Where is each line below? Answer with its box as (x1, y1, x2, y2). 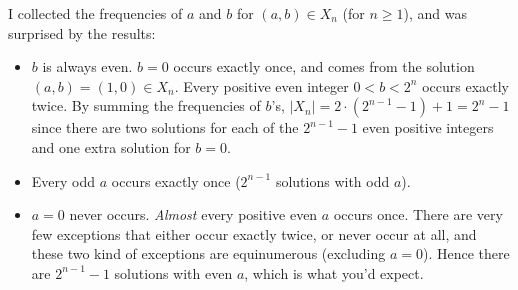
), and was (403, 3, 467, 23)
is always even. (42, 56, 133, 77)
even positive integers (362, 117, 494, 138)
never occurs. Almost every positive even (69, 204, 318, 225)
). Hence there (422, 243, 510, 264)
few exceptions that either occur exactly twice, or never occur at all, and (31, 223, 477, 244)
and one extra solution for (31, 136, 191, 157)
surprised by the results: (8, 22, 156, 43)
